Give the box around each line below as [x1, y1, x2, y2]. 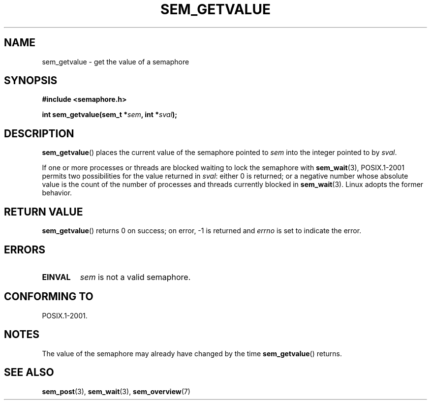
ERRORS [4, 243, 46, 256]
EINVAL [42, 272, 71, 282]
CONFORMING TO [4, 290, 93, 303]
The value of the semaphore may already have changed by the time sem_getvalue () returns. [42, 349, 342, 358]
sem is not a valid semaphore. [80, 272, 191, 282]
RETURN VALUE [4, 205, 83, 218]
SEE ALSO [4, 366, 54, 379]
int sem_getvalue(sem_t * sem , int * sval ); [42, 110, 178, 119]
